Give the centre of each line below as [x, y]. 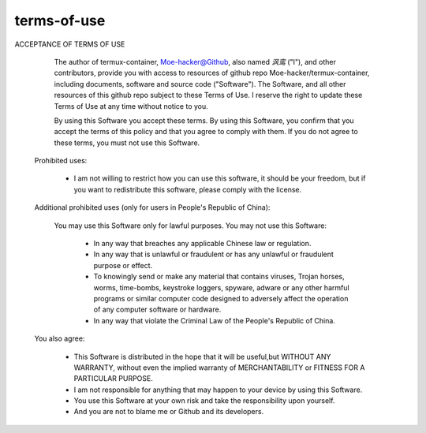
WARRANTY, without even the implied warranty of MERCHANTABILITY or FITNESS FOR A [219, 368]
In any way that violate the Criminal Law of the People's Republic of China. [214, 320]
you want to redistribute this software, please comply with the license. [188, 189]
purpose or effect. [123, 265]
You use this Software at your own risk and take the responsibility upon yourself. [204, 401]
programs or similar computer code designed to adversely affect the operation [221, 298]
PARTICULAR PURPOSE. [113, 379]
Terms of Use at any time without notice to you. [131, 106]
